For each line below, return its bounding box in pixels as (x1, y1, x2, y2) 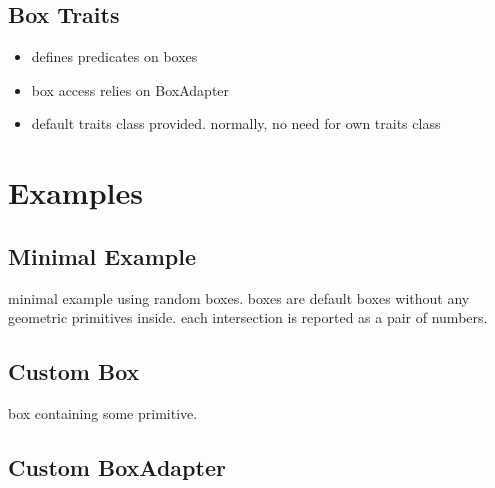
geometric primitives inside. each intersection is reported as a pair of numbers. (8, 307, 488, 328)
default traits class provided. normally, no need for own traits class (31, 113, 441, 134)
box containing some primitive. (8, 402, 198, 423)
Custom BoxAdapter (8, 451, 226, 482)
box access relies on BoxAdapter (31, 79, 230, 100)
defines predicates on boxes (31, 46, 198, 67)
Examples (8, 172, 143, 213)
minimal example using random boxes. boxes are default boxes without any (8, 287, 470, 308)
